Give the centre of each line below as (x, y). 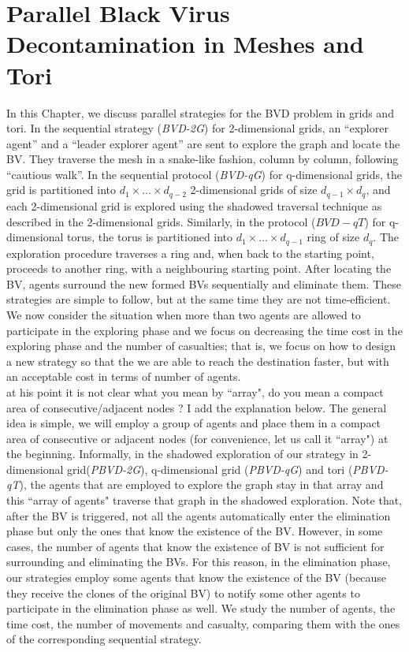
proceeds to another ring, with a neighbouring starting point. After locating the (199, 268)
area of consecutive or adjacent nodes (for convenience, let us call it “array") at (197, 438)
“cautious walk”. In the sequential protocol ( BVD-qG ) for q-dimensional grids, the (204, 174)
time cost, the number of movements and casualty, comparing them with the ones (203, 623)
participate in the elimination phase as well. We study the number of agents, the (201, 608)
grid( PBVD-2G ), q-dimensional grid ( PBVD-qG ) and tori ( (210, 469)
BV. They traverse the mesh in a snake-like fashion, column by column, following (203, 159)
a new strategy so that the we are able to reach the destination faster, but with (198, 361)
